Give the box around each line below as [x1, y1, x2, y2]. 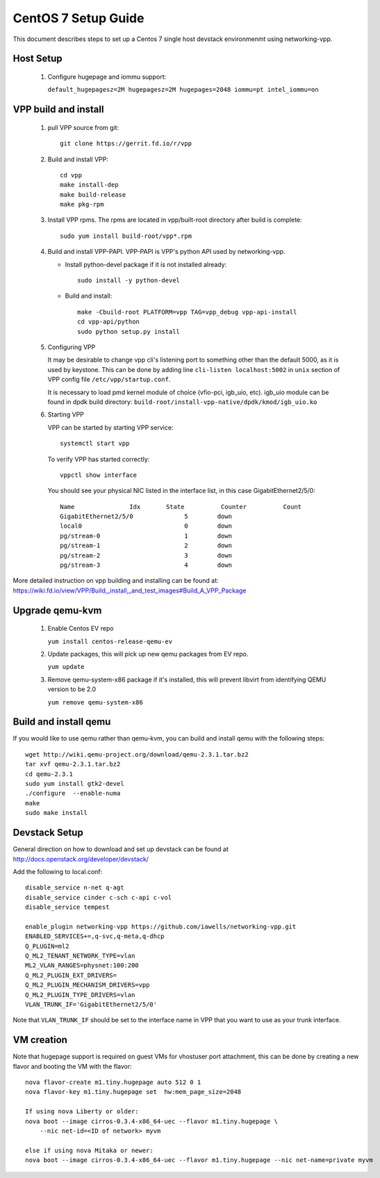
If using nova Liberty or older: [25, 1108, 139, 1115]
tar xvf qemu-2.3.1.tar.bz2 [25, 760, 121, 768]
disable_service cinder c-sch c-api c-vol [25, 894, 172, 901]
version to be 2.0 [47, 685, 97, 693]
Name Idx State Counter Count [60, 503, 302, 510]
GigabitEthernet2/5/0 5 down [60, 513, 233, 521]
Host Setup [13, 53, 63, 65]
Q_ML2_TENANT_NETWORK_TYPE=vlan [25, 952, 135, 960]
